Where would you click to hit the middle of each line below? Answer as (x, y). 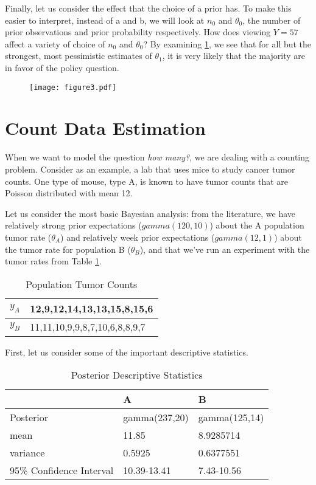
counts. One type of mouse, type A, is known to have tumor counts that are (147, 181)
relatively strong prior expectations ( (73, 225)
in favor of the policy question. (62, 67)
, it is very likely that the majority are (233, 56)
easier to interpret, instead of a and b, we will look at (105, 20)
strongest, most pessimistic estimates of (79, 56)
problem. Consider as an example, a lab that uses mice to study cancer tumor (150, 169)
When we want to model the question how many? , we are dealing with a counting (157, 157)
